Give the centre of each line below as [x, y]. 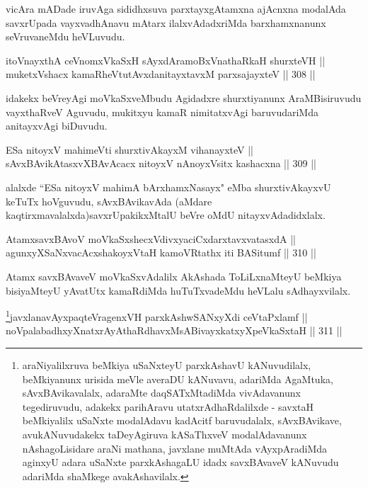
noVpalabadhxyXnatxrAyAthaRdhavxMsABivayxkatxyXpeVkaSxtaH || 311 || [174, 330]
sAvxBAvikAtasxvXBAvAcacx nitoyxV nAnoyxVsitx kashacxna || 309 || [161, 163]
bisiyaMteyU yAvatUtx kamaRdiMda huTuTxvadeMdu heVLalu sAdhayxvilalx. [178, 290]
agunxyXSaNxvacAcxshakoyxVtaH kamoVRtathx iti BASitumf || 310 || [161, 252]
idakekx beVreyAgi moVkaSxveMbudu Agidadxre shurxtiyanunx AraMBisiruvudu [184, 97]
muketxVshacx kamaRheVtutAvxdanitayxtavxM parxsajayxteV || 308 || [161, 74]
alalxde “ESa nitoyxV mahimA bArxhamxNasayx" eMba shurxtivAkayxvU [168, 187]
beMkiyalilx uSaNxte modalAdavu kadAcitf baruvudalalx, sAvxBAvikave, [182, 420]
